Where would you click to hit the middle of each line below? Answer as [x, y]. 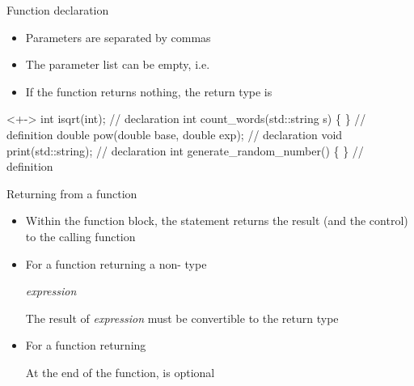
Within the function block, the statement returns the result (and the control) [217, 221]
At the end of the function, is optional [120, 372]
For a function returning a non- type [116, 263]
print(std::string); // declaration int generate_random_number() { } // [185, 150]
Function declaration [58, 10]
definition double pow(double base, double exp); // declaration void [175, 134]
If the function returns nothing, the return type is [149, 91]
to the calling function [80, 236]
